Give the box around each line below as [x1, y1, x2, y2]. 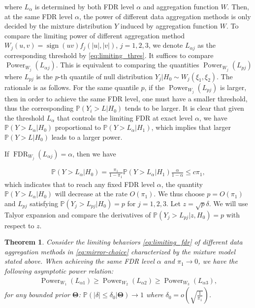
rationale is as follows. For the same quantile [4, 82, 139, 92]
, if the [144, 82, 165, 92]
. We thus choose [154, 188, 205, 199]
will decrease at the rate [55, 188, 127, 199]
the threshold [4, 112, 45, 123]
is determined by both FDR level [34, 1, 134, 11]
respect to [4, 220, 34, 230]
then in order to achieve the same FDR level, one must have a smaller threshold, [4, 93, 248, 103]
